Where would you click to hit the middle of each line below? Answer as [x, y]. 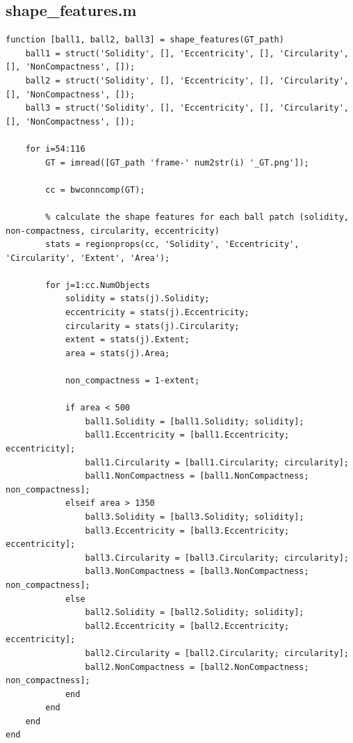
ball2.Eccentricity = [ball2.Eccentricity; [187, 626]
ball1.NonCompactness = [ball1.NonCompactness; [197, 476]
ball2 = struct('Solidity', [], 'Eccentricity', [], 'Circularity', [187, 80]
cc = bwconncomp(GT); [95, 190]
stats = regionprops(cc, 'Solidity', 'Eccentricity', [172, 245]
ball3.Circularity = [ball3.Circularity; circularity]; [217, 558]
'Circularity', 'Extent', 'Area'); [88, 258]
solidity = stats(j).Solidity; [137, 299]
